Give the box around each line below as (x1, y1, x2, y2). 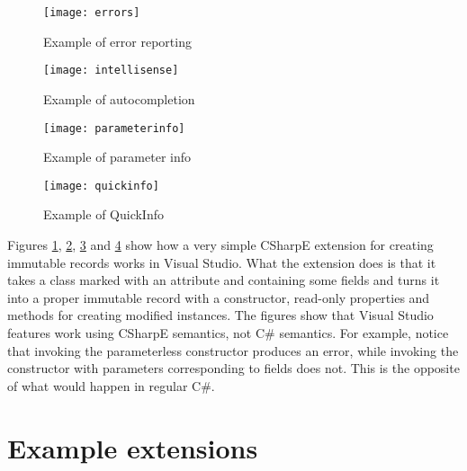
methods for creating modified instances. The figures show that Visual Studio (7, 306, 434, 324)
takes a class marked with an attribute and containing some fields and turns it (7, 271, 440, 289)
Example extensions (7, 429, 258, 466)
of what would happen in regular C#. (7, 376, 215, 395)
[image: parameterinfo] (43, 121, 185, 135)
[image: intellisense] (43, 64, 179, 77)
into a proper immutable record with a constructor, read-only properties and (7, 288, 430, 307)
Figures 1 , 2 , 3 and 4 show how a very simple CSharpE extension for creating (7, 235, 434, 253)
